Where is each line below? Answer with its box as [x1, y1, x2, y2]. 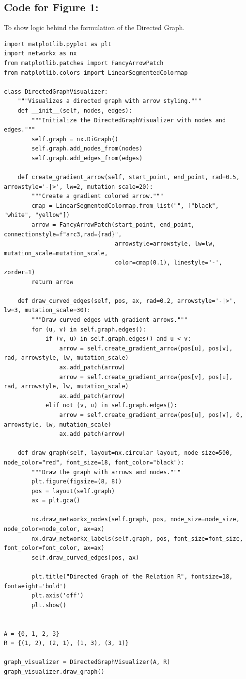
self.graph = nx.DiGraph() [31, 135, 119, 143]
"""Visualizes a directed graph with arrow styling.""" [17, 98, 202, 105]
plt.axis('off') [31, 592, 84, 599]
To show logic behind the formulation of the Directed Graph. [4, 22, 185, 33]
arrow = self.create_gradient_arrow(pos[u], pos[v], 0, [59, 411, 243, 418]
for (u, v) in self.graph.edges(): [31, 326, 146, 333]
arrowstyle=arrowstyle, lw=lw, [115, 240, 215, 248]
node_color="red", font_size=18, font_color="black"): [4, 459, 184, 466]
